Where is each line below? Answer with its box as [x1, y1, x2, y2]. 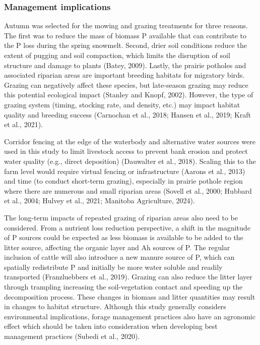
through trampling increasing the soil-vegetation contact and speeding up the [4, 281, 243, 292]
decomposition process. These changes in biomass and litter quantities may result [4, 291, 255, 302]
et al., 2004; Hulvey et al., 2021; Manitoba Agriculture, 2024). [4, 195, 195, 206]
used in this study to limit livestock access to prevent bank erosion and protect [4, 146, 248, 156]
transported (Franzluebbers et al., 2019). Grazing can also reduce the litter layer [4, 271, 252, 282]
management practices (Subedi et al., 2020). [4, 331, 140, 341]
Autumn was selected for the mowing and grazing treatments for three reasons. [4, 20, 248, 31]
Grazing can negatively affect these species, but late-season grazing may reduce [4, 79, 248, 90]
